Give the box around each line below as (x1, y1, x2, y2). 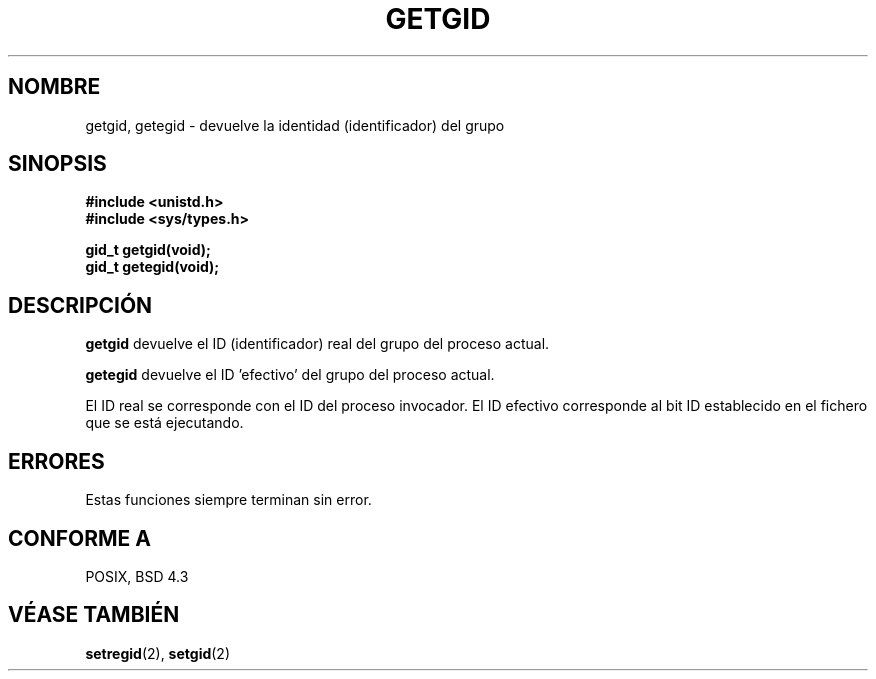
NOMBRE (8, 74, 101, 100)
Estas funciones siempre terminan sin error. (85, 491, 372, 509)
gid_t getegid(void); (85, 258, 220, 276)
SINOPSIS (8, 151, 107, 177)
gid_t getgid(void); (85, 241, 211, 259)
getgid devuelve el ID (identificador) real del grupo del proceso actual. (85, 335, 550, 353)
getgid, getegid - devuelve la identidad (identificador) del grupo (85, 116, 505, 134)
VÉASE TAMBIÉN (8, 602, 180, 628)
